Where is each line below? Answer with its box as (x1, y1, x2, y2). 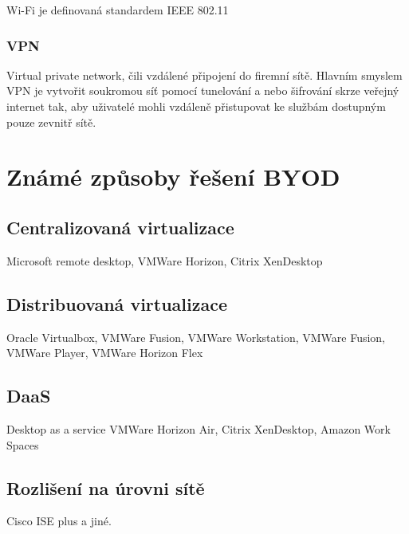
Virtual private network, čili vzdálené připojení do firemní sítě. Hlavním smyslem (6, 66, 403, 83)
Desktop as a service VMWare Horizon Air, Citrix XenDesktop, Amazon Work (6, 420, 391, 437)
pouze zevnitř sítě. (6, 113, 96, 130)
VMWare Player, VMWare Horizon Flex (6, 344, 203, 361)
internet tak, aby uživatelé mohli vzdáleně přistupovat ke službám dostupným (6, 98, 386, 114)
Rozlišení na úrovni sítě (6, 475, 205, 500)
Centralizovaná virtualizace (6, 214, 234, 239)
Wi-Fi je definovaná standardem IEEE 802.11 (6, 2, 229, 18)
